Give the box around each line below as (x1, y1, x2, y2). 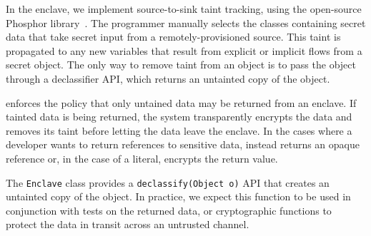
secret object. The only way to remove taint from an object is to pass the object (6, 57, 356, 72)
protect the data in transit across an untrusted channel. (6, 217, 249, 232)
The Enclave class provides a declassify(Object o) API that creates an (6, 175, 330, 190)
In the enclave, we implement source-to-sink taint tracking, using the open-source (6, 1, 362, 16)
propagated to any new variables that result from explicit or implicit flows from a (6, 43, 362, 58)
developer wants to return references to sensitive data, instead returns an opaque (6, 137, 360, 152)
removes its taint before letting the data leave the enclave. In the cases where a (6, 123, 352, 138)
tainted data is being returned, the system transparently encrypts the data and (6, 109, 352, 124)
